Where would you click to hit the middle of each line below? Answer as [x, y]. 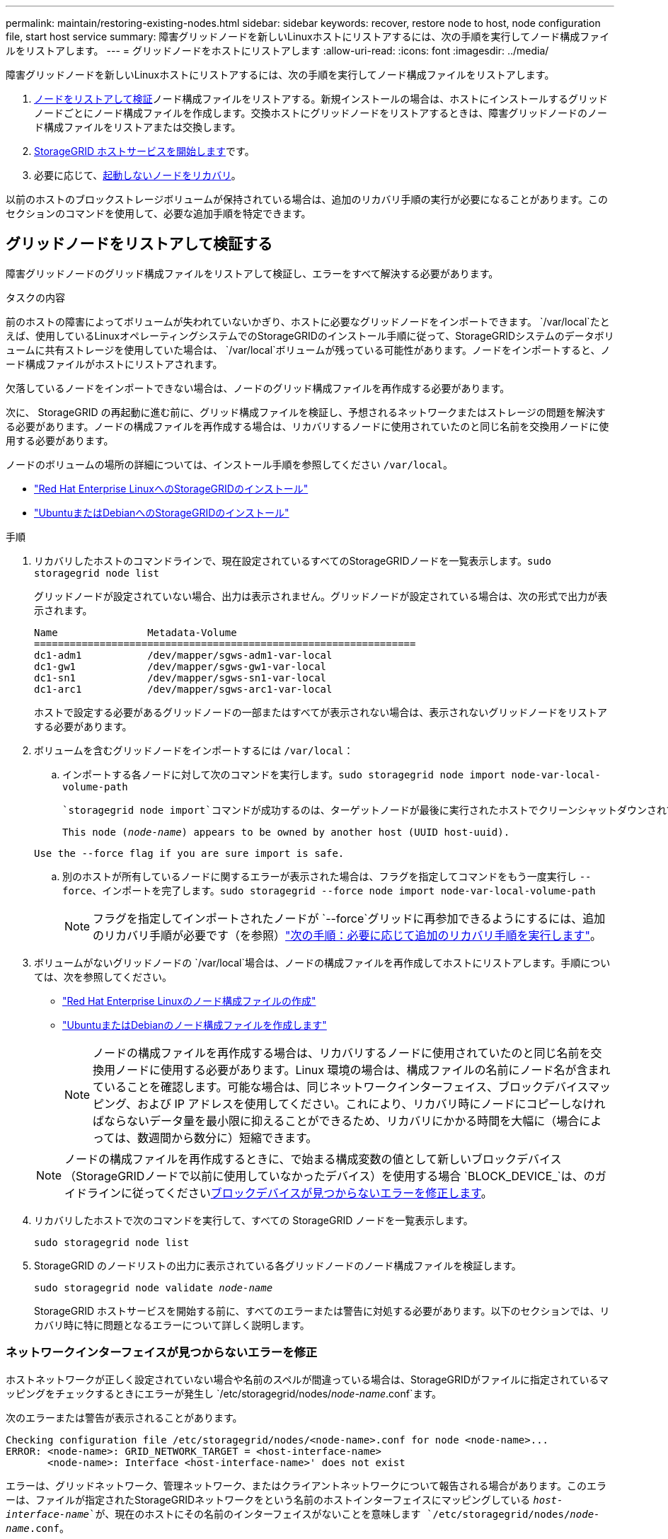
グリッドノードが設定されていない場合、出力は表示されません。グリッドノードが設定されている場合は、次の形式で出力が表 [321, 596]
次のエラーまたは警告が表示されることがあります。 [124, 1417]
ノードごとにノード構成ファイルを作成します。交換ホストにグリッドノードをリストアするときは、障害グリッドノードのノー [321, 113]
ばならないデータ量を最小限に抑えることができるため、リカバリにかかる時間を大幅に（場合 [336, 1120]
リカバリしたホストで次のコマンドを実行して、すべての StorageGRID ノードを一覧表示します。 [254, 1220]
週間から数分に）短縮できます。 [233, 1137]
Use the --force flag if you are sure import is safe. [189, 853]
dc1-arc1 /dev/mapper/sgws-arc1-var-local [183, 689]
